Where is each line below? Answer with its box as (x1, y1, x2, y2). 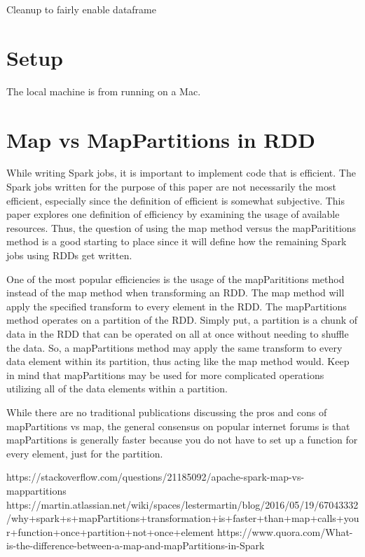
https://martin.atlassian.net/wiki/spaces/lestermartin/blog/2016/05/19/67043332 (6, 497, 359, 511)
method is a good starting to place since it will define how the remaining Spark (6, 234, 347, 249)
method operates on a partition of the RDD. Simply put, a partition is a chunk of (6, 312, 358, 327)
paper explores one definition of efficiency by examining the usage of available (6, 207, 340, 221)
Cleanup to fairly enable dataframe (6, 2, 156, 16)
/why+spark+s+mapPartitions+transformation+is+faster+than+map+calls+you (6, 511, 359, 525)
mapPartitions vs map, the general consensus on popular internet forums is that (6, 418, 350, 433)
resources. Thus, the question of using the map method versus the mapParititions (6, 220, 357, 235)
